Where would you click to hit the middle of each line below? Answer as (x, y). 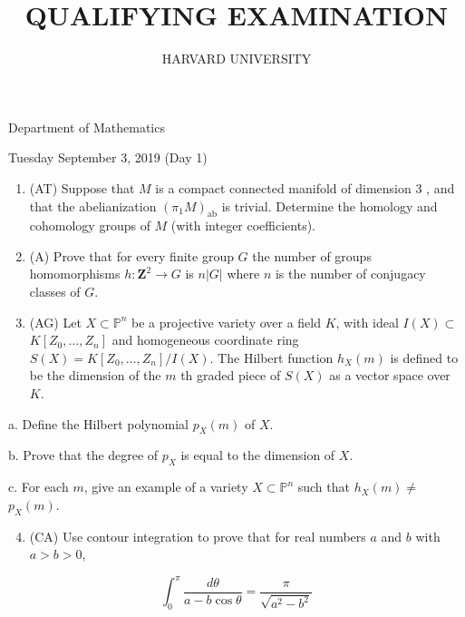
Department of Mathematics (87, 127)
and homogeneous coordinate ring (205, 340)
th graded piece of (231, 375)
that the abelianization (93, 206)
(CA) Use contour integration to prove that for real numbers (198, 536)
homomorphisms (75, 274)
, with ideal (367, 322)
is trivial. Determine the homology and (329, 206)
